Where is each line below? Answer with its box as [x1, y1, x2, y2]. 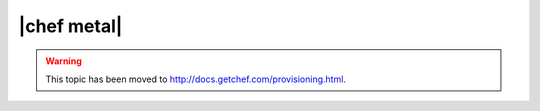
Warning [45, 55, 82, 67]
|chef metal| [18, 15, 123, 37]
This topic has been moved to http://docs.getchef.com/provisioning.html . [45, 73, 347, 85]
